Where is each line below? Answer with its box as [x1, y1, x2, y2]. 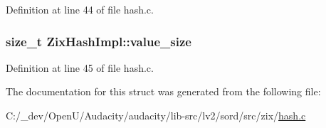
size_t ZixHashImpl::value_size [6, 32, 191, 50]
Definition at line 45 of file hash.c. [6, 60, 154, 75]
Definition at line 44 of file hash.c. [6, 2, 154, 16]
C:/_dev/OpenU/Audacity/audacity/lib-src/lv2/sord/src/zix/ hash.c [6, 108, 306, 122]
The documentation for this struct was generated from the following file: [6, 84, 321, 99]
